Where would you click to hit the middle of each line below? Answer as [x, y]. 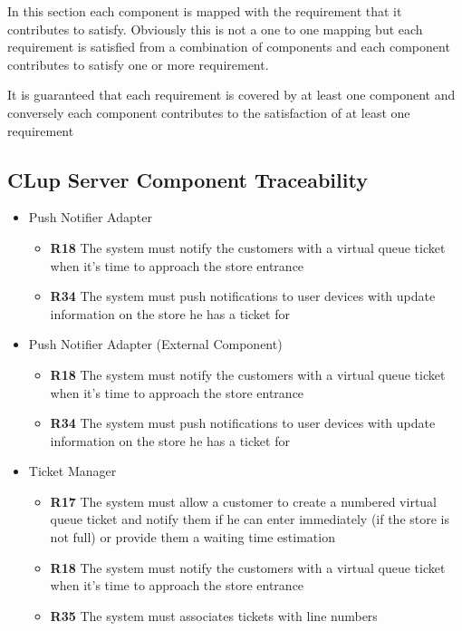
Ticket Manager [72, 471]
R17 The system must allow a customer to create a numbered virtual [244, 501]
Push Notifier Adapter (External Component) [155, 344]
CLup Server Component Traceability [188, 179]
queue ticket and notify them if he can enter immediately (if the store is [250, 519]
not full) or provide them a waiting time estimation [192, 537]
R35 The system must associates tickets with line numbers [214, 615]
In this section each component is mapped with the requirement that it [205, 11]
